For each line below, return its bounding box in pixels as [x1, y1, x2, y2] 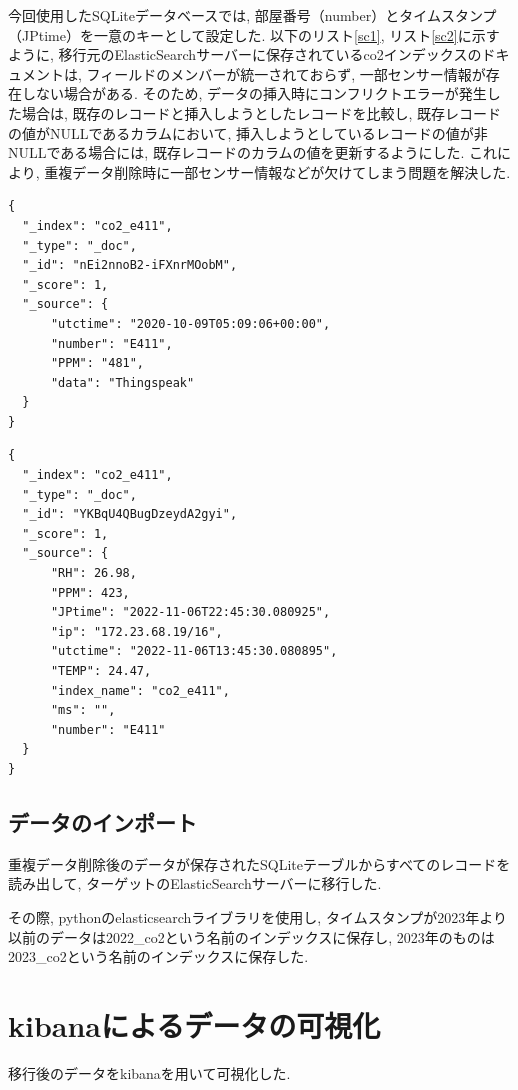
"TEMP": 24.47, [50, 664, 152, 678]
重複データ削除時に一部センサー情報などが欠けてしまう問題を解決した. [44, 161, 511, 182]
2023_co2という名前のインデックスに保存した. [8, 946, 309, 967]
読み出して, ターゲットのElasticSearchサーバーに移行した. [8, 873, 382, 894]
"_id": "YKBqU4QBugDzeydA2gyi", [22, 507, 238, 522]
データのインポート [8, 806, 197, 837]
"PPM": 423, [50, 585, 130, 600]
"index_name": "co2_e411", [50, 683, 230, 698]
